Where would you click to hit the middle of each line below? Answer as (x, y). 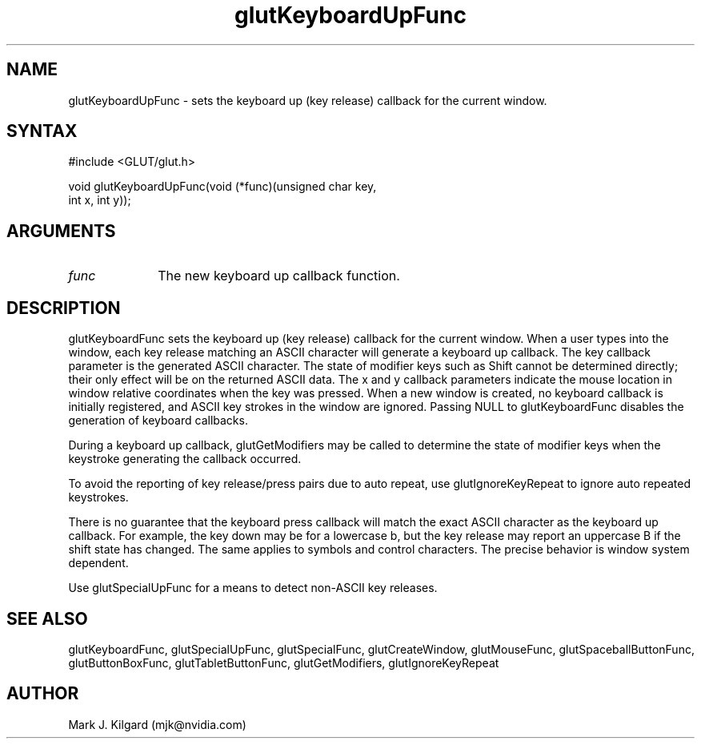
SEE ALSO (47, 618)
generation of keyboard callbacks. (158, 421)
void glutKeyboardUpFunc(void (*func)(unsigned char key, (222, 187)
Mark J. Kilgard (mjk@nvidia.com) (157, 724)
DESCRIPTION (64, 308)
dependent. (98, 563)
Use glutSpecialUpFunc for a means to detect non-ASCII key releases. (253, 588)
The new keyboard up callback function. (279, 276)
